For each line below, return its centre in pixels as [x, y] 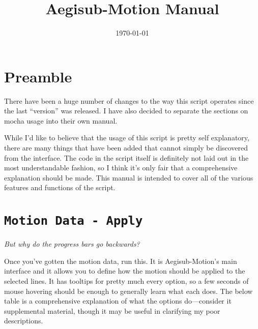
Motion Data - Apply [74, 221]
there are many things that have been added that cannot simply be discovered [126, 148]
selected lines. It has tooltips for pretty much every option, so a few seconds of [126, 281]
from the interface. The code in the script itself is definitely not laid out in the [126, 157]
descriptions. [24, 321]
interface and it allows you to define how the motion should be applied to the [125, 271]
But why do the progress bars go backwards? [72, 244]
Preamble [38, 76]
